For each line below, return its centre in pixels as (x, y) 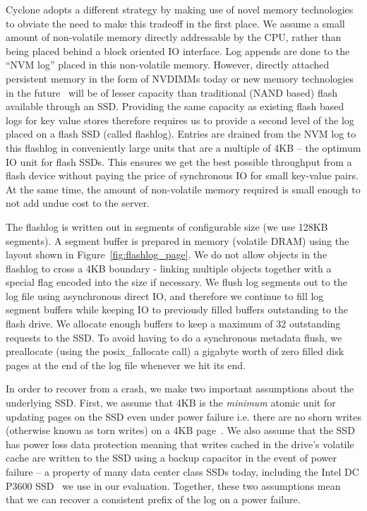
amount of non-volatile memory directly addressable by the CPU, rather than (174, 37)
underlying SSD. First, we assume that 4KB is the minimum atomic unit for (171, 403)
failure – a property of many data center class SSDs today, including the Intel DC (182, 471)
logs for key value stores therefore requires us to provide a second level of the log (180, 120)
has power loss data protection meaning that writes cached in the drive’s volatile (180, 444)
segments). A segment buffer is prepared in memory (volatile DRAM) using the (178, 240)
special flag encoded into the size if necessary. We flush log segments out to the (176, 282)
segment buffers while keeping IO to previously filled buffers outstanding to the (177, 309)
